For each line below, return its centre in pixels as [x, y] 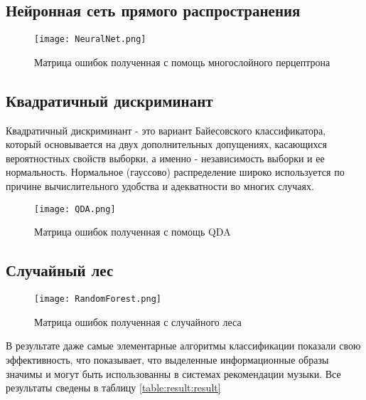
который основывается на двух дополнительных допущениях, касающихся [166, 144]
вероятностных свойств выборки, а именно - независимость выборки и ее [165, 158]
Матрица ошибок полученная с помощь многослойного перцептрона [182, 62]
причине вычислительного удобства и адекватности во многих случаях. [160, 186]
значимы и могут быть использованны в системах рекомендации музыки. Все [173, 373]
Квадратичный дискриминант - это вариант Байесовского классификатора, [166, 130]
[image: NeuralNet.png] [90, 40]
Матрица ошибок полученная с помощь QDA [133, 232]
